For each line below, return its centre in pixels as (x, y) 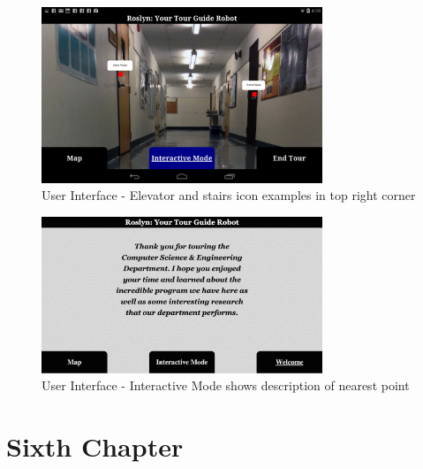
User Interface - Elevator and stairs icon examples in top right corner (229, 195)
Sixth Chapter (95, 446)
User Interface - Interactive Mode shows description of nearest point (226, 385)
